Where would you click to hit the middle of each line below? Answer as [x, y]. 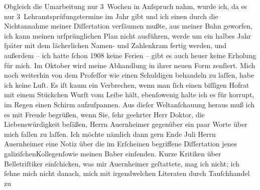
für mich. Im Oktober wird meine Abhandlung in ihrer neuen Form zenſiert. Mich [130, 65]
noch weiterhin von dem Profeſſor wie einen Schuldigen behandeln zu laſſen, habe [129, 75]
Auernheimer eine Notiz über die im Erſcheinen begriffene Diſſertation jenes [121, 144]
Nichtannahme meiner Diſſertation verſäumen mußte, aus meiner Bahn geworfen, [128, 26]
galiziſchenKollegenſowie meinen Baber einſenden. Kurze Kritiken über [113, 153]
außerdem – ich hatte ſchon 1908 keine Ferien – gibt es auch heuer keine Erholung [130, 55]
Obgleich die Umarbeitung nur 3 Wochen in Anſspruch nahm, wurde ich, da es [126, 6]
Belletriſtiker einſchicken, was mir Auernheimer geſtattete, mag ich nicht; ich [122, 163]
